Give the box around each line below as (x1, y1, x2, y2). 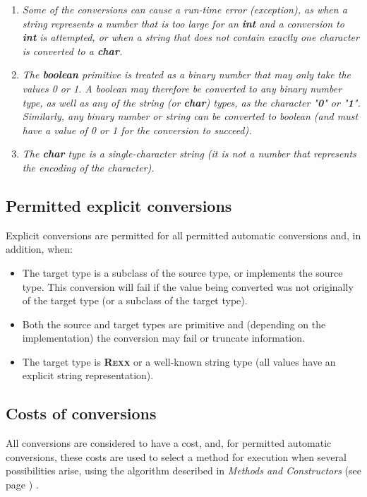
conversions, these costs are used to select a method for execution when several (6, 449, 347, 464)
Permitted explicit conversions (6, 194, 232, 216)
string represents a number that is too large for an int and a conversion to (22, 16, 345, 30)
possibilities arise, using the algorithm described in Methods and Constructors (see (6, 463, 361, 478)
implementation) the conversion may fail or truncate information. (22, 330, 305, 345)
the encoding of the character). (22, 160, 155, 174)
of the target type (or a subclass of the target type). (22, 293, 248, 308)
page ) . (6, 477, 39, 492)
